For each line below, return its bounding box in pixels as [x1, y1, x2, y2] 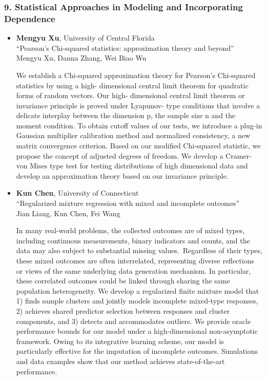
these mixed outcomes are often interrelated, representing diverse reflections [16, 255, 254, 266]
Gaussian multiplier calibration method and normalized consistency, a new [16, 130, 251, 141]
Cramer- [226, 150, 252, 161]
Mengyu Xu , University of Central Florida [16, 32, 155, 43]
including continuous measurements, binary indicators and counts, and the [16, 235, 250, 245]
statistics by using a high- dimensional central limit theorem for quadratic [16, 80, 249, 90]
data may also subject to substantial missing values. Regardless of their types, [16, 245, 262, 256]
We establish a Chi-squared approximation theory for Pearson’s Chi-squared [16, 69, 256, 80]
